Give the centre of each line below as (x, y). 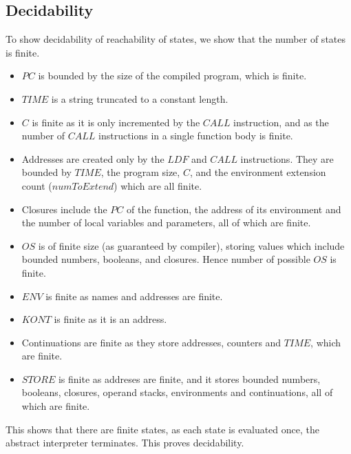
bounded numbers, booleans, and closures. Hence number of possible (166, 259)
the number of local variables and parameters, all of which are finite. (166, 223)
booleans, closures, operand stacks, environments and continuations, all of (177, 392)
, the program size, (140, 172)
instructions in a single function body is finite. (196, 136)
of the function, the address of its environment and (234, 209)
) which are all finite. (158, 185)
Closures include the (64, 209)
